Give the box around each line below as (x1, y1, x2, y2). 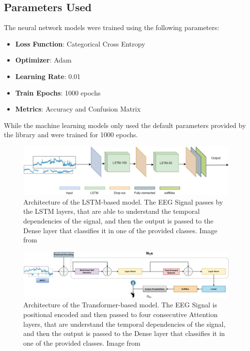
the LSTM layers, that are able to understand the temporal (23, 206, 200, 216)
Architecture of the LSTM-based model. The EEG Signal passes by (23, 196, 223, 207)
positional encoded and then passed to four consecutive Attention (23, 309, 218, 319)
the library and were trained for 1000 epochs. (4, 129, 138, 140)
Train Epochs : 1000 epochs (15, 87, 101, 97)
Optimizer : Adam (15, 55, 72, 65)
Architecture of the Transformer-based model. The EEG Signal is (23, 300, 217, 310)
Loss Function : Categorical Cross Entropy (15, 38, 145, 48)
